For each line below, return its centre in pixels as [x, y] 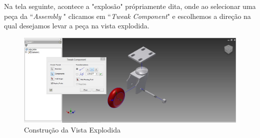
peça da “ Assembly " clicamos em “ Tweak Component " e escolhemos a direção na [127, 16]
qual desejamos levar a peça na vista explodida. [77, 26]
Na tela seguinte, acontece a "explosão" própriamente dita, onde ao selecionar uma [130, 6]
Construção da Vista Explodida [72, 129]
